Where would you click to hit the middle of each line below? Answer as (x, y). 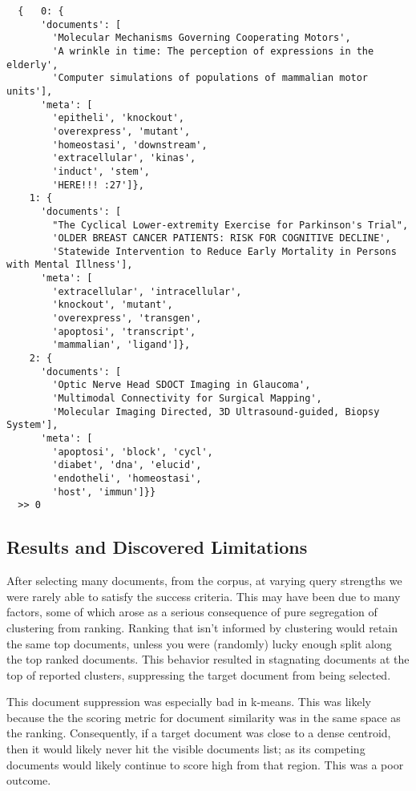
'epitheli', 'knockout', (118, 118)
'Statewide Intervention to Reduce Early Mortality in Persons (224, 251)
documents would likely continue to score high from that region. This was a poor (205, 764)
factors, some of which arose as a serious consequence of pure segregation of (192, 612)
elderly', (32, 65)
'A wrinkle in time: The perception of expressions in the (213, 51)
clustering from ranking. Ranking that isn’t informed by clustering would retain (202, 627)
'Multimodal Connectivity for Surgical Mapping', (187, 399)
